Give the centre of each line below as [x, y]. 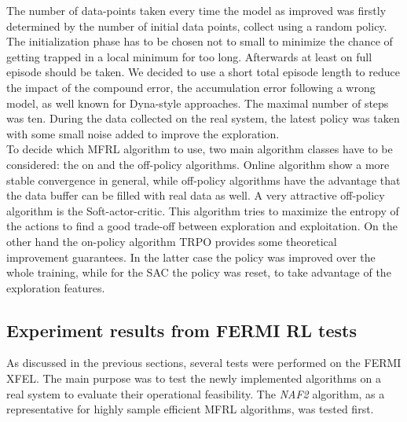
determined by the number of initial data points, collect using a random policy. [197, 26]
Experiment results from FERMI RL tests [181, 330]
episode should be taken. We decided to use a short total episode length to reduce [203, 72]
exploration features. [56, 287]
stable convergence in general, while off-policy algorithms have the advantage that [203, 180]
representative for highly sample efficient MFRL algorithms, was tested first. [190, 409]
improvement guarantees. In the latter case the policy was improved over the [191, 257]
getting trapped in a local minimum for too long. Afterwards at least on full [189, 56]
